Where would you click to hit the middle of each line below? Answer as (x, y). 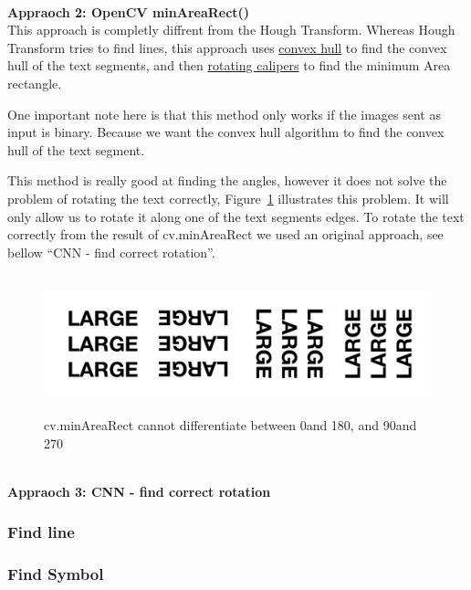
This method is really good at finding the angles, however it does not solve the (227, 180)
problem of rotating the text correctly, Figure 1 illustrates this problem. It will (228, 198)
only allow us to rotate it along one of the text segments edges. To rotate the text (236, 216)
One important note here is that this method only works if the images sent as (224, 114)
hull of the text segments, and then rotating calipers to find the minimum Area (229, 65)
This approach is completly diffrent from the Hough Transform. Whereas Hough (231, 30)
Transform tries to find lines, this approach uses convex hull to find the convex (227, 47)
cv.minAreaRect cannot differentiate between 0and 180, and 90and (230, 425)
